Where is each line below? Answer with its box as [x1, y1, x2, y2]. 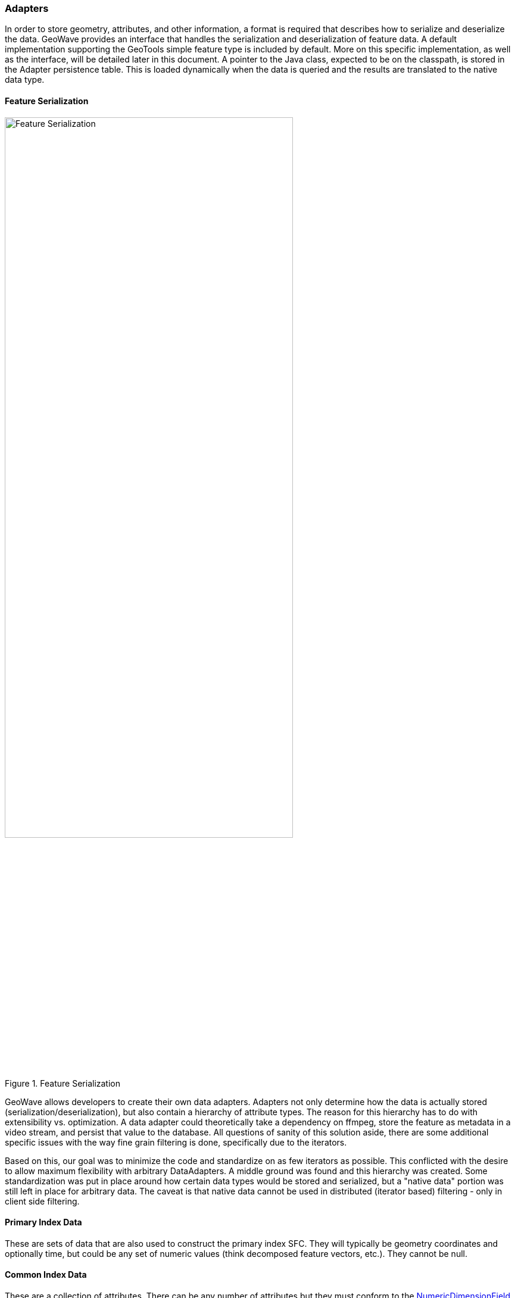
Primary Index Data [5, 1217, 82, 1228]
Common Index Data [5, 1269, 87, 1280]
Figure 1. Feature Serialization [5, 1078, 121, 1088]
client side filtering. [5, 1196, 80, 1206]
